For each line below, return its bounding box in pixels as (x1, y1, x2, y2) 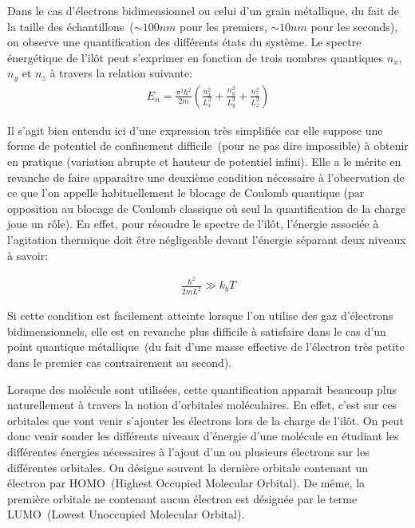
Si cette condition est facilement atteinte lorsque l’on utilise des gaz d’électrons (7, 307, 393, 324)
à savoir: (7, 246, 49, 263)
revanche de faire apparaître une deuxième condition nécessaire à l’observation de (7, 168, 405, 185)
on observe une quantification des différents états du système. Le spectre (7, 33, 362, 50)
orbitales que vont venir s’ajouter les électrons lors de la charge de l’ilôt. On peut (7, 412, 404, 428)
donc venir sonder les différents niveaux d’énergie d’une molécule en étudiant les (7, 428, 399, 444)
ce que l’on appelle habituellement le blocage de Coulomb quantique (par (7, 184, 365, 201)
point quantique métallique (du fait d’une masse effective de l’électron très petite (7, 338, 405, 355)
